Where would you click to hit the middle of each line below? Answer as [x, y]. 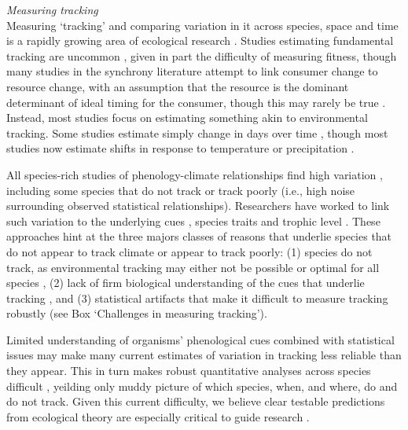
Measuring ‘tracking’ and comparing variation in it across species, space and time [202, 25]
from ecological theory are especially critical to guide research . [158, 416]
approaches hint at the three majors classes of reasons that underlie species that [199, 236]
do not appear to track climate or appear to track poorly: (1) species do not [189, 251]
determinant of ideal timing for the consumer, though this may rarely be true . [196, 102]
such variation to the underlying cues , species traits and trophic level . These [193, 221]
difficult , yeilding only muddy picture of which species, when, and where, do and [202, 386]
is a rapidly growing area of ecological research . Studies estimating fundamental [200, 40]
